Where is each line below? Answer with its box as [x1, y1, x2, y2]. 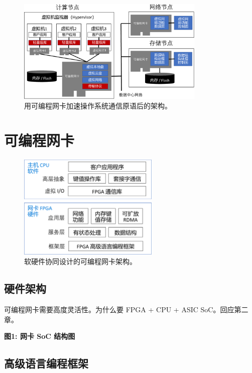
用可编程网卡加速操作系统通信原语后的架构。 [24, 100, 172, 111]
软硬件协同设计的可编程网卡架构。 [24, 256, 137, 267]
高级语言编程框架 [4, 355, 88, 371]
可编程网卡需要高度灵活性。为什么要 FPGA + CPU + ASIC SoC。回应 [4, 304, 234, 315]
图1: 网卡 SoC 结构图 [4, 331, 75, 341]
